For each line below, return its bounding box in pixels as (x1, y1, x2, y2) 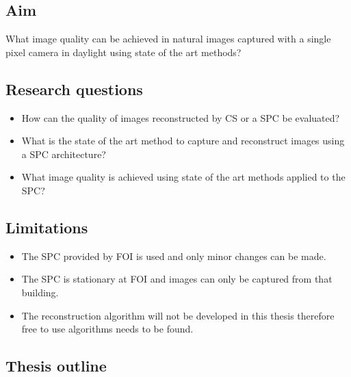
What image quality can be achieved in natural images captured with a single (5, 31, 331, 46)
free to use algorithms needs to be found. (21, 322, 194, 336)
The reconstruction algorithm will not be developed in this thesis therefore (21, 308, 335, 322)
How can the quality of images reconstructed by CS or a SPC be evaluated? (21, 110, 340, 125)
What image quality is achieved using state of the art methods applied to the (21, 170, 346, 184)
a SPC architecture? (21, 146, 106, 161)
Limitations (5, 216, 88, 237)
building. (21, 285, 59, 299)
